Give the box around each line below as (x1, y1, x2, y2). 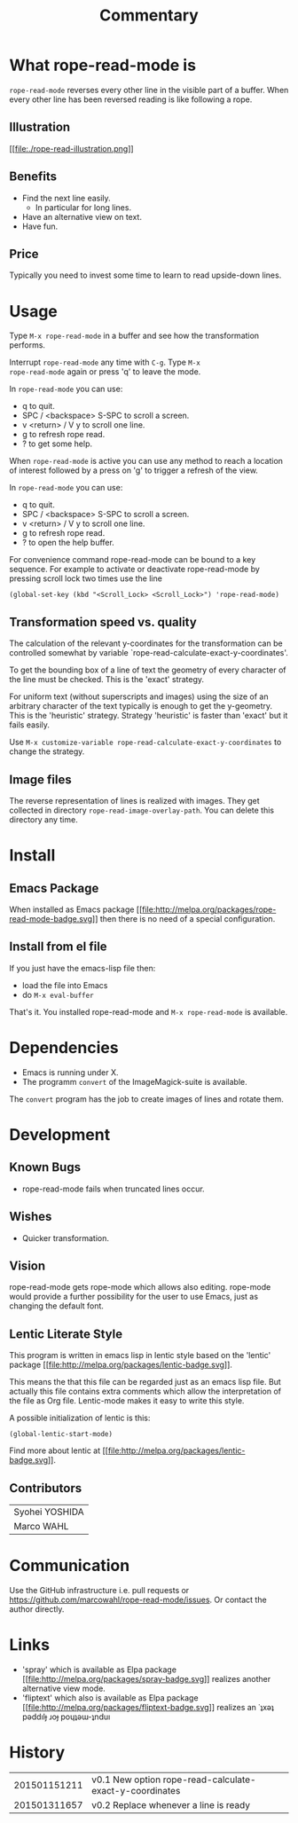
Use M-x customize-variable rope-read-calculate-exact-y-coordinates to (9, 737, 282, 748)
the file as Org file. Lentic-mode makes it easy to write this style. (9, 1395, 245, 1406)
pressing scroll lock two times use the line (9, 573, 162, 584)
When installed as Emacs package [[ (9, 904, 143, 915)
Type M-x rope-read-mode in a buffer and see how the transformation (9, 330, 260, 342)
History (9, 1742, 66, 1762)
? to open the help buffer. (21, 538, 115, 548)
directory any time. (9, 813, 78, 825)
